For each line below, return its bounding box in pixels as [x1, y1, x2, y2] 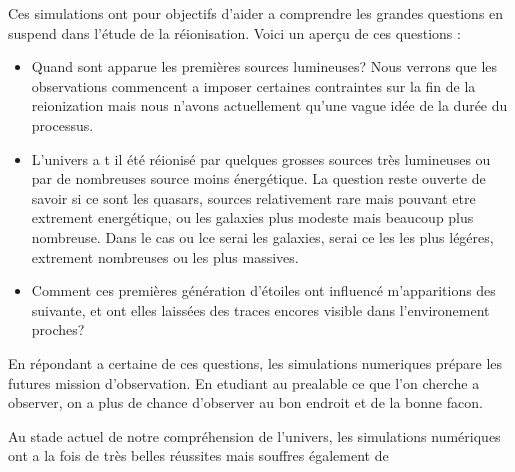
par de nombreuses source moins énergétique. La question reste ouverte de [31, 168, 486, 189]
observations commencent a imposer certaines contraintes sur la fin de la [31, 75, 476, 96]
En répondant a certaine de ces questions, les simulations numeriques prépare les [8, 352, 503, 373]
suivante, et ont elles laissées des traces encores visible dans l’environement [31, 299, 490, 320]
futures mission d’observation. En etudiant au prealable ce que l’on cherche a [8, 372, 480, 393]
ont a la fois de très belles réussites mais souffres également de [8, 445, 389, 466]
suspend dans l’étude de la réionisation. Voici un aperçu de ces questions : [8, 22, 461, 43]
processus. [31, 114, 94, 135]
